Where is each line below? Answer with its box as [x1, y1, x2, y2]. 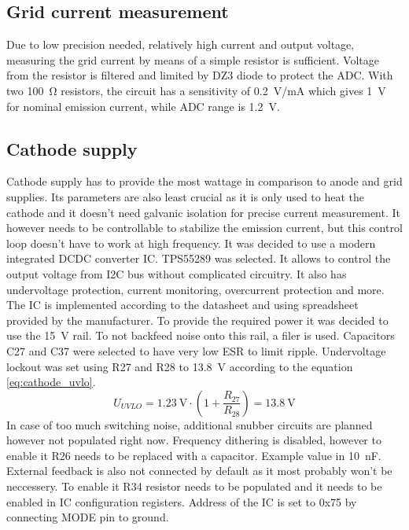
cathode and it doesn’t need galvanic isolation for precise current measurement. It [6, 204, 400, 220]
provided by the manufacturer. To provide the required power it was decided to [6, 311, 389, 328]
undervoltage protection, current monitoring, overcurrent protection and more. [6, 281, 385, 297]
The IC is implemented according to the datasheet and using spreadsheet [6, 296, 359, 313]
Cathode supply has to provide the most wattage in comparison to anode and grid [6, 173, 403, 190]
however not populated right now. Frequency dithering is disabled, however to [6, 432, 381, 448]
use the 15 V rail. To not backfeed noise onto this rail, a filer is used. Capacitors [6, 327, 395, 344]
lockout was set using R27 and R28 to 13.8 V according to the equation [6, 358, 353, 374]
